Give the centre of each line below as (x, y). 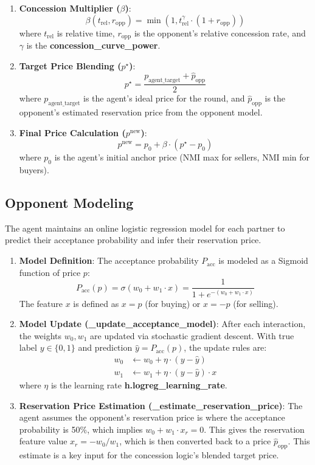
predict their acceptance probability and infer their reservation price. (133, 240)
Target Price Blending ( (70, 65)
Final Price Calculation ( (72, 132)
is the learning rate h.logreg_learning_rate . (139, 385)
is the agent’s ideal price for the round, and (164, 98)
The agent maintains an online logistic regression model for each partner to (145, 228)
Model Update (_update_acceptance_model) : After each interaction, (162, 324)
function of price (50, 272)
